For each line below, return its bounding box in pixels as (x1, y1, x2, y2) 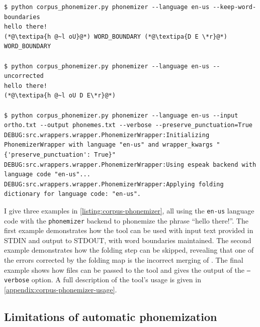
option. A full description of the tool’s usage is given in (31, 274, 201, 285)
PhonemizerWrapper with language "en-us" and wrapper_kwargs (4, 141, 213, 149)
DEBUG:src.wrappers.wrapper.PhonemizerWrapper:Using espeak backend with (4, 161, 256, 168)
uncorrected (4, 72, 44, 80)
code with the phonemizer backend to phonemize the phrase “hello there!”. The (4, 215, 248, 226)
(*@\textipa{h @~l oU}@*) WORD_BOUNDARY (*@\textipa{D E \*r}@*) (4, 33, 227, 40)
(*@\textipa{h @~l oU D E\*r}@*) (4, 92, 116, 99)
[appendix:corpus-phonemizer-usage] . (4, 284, 117, 294)
